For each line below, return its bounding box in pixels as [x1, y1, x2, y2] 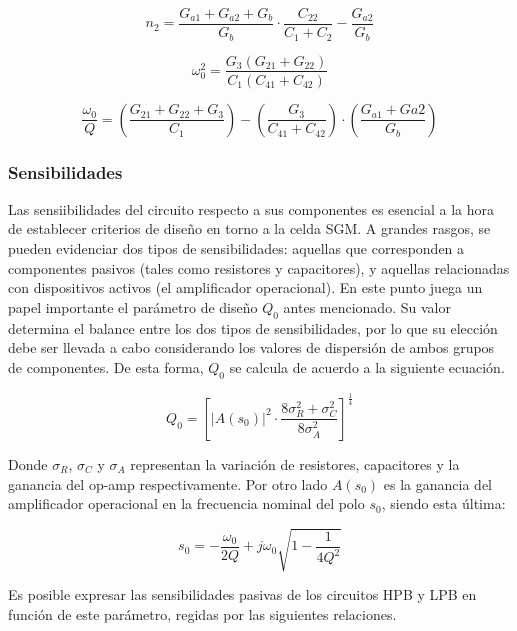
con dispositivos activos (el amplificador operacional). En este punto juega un [8, 277, 483, 298]
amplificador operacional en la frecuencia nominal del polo [8, 493, 365, 514]
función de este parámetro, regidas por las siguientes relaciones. [8, 603, 397, 624]
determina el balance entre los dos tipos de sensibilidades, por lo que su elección [8, 317, 498, 338]
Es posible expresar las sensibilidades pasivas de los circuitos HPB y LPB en [8, 584, 477, 605]
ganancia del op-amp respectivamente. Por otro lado [8, 473, 328, 494]
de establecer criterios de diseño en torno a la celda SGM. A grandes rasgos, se [8, 218, 491, 239]
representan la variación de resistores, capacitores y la [130, 453, 460, 474]
